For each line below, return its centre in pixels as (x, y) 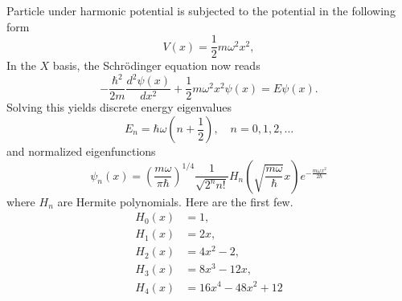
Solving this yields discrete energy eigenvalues (119, 107)
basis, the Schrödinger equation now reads (156, 65)
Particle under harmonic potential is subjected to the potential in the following (201, 10)
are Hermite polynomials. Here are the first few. (175, 201)
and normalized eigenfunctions (81, 151)
